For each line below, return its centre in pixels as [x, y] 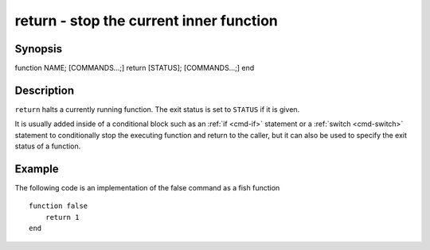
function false [59, 206]
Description [45, 90]
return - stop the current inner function [146, 21]
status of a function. [48, 146]
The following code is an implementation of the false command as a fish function [147, 188]
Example [37, 169]
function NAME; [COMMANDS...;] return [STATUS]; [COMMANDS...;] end [135, 68]
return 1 [62, 217]
